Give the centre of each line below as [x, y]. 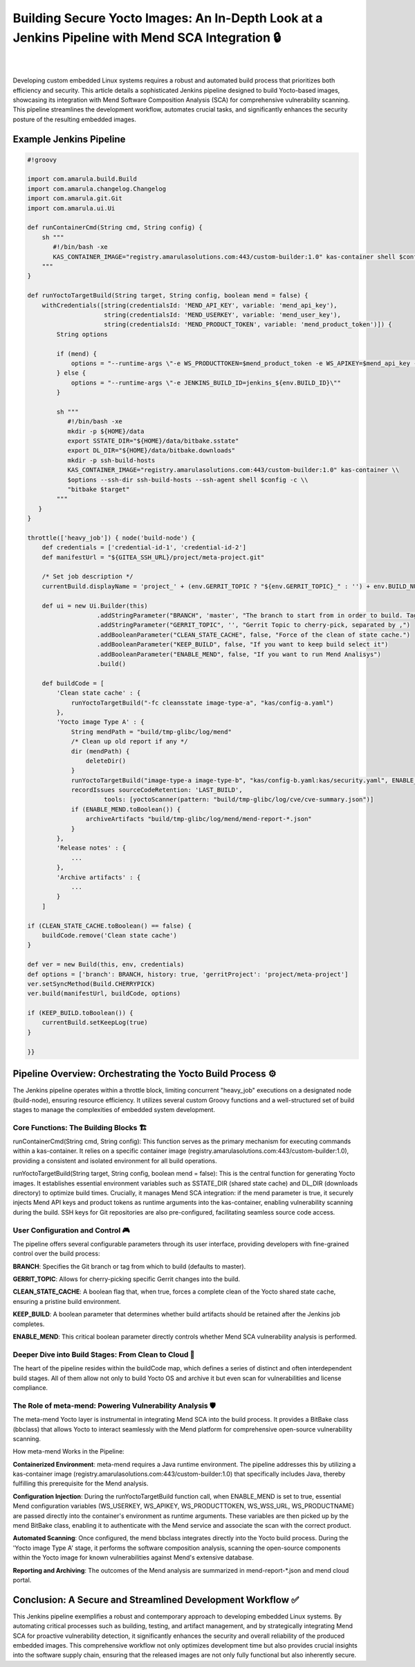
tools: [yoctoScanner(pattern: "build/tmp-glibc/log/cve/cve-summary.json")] [239, 800]
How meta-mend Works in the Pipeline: [68, 1452]
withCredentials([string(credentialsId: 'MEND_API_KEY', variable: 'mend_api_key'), [190, 305]
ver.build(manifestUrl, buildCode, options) [104, 994]
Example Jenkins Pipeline [69, 139]
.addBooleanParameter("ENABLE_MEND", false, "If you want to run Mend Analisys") [239, 654]
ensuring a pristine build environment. [67, 1301]
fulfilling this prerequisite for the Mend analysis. [81, 1483]
